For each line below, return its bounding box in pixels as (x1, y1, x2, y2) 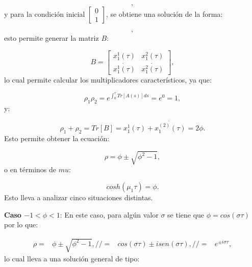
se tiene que (167, 209, 205, 220)
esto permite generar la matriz (4, 33, 99, 43)
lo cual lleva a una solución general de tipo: (4, 253, 140, 264)
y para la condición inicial (4, 9, 85, 19)
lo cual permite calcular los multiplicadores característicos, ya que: (4, 74, 212, 85)
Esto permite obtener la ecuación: (4, 133, 110, 144)
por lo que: (4, 219, 38, 230)
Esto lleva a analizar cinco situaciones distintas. (4, 192, 153, 202)
